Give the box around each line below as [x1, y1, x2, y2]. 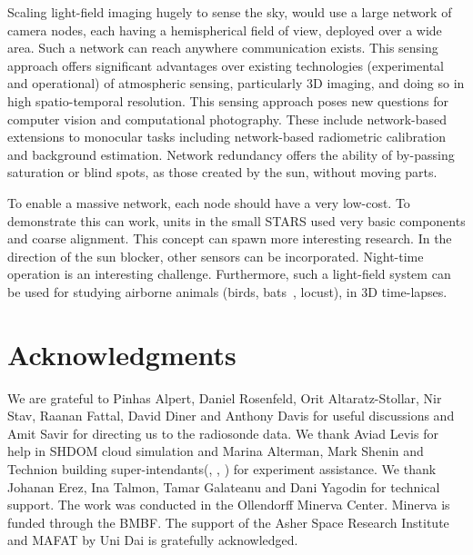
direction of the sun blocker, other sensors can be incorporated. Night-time [7, 246, 424, 265]
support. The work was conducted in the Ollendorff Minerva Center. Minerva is [7, 495, 450, 514]
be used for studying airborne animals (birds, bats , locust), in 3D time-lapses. [7, 282, 448, 301]
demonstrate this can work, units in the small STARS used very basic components [7, 211, 466, 230]
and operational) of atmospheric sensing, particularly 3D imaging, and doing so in [7, 74, 465, 93]
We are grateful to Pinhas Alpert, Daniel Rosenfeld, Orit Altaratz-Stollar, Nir [7, 388, 442, 407]
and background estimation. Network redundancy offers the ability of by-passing [7, 144, 455, 164]
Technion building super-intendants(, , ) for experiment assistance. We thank [7, 460, 437, 478]
